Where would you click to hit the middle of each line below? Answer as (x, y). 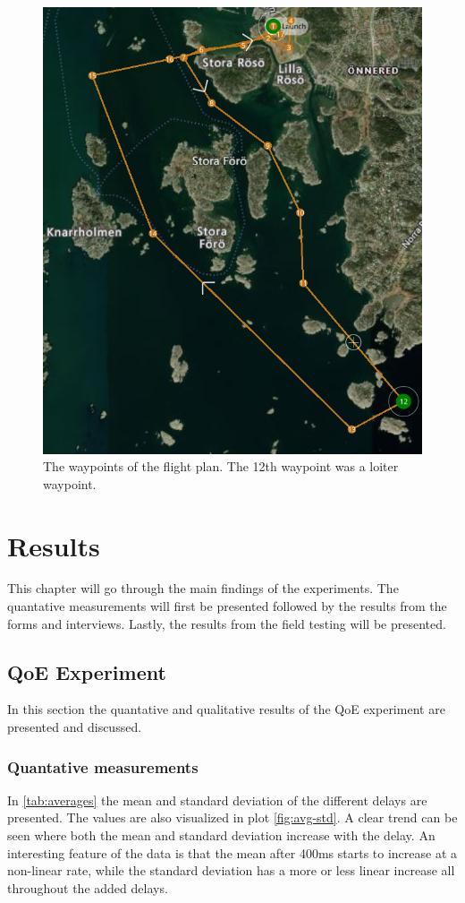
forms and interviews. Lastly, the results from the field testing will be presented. (227, 623)
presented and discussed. (75, 727)
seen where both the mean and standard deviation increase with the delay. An (221, 835)
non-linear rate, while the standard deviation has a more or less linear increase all (231, 870)
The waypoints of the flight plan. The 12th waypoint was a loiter (221, 466)
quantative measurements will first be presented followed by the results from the (227, 606)
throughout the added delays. (88, 887)
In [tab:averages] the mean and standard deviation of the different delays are (217, 800)
